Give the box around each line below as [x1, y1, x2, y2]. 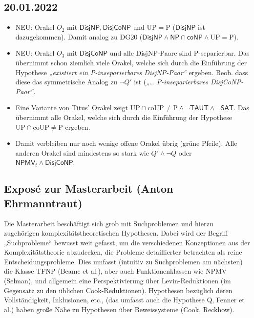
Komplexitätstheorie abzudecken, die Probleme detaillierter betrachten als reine [4, 247, 242, 257]
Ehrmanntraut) [4, 195, 83, 210]
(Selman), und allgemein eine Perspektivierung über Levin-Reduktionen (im [4, 276, 231, 286]
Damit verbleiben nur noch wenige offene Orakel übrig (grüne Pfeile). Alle [15, 138, 237, 148]
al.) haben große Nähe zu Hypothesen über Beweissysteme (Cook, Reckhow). [4, 304, 234, 314]
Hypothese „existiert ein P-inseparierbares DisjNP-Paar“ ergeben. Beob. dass [15, 67, 248, 77]
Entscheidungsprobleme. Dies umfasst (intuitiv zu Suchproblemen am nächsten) [4, 256, 243, 266]
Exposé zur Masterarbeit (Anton [4, 181, 173, 196]
